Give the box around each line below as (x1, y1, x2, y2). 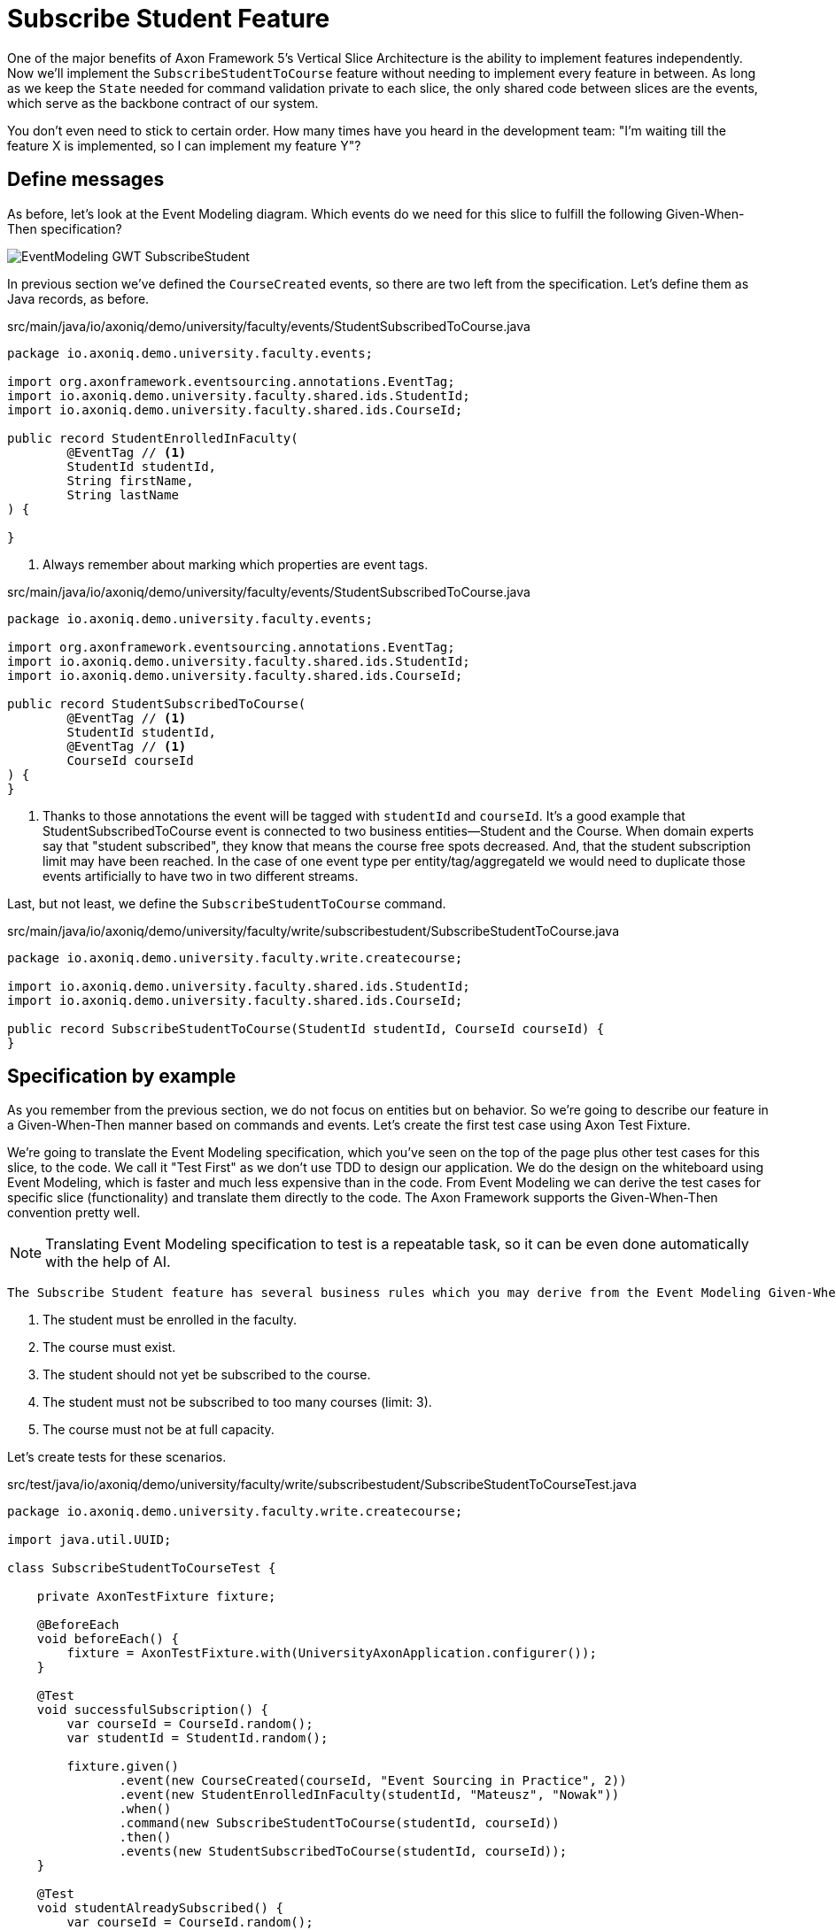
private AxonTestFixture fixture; (36, 1589, 276, 1604)
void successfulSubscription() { (36, 1702, 269, 1718)
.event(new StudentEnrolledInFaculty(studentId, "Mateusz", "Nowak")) (119, 1787, 620, 1803)
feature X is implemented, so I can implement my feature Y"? (7, 137, 361, 153)
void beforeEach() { (36, 1632, 179, 1647)
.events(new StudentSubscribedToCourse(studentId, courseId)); (119, 1844, 568, 1859)
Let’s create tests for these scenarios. (7, 1449, 227, 1465)
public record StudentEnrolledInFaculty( (7, 430, 298, 445)
